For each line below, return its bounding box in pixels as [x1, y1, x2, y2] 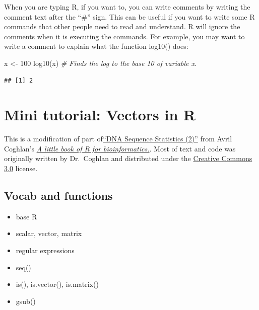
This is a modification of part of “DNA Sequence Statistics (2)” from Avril [4, 133, 232, 144]
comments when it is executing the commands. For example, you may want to [4, 31, 245, 41]
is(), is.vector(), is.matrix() [16, 279, 99, 289]
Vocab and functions [4, 188, 113, 203]
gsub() [16, 295, 36, 306]
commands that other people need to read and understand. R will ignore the [4, 21, 240, 32]
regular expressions [16, 245, 75, 256]
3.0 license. [4, 163, 38, 174]
